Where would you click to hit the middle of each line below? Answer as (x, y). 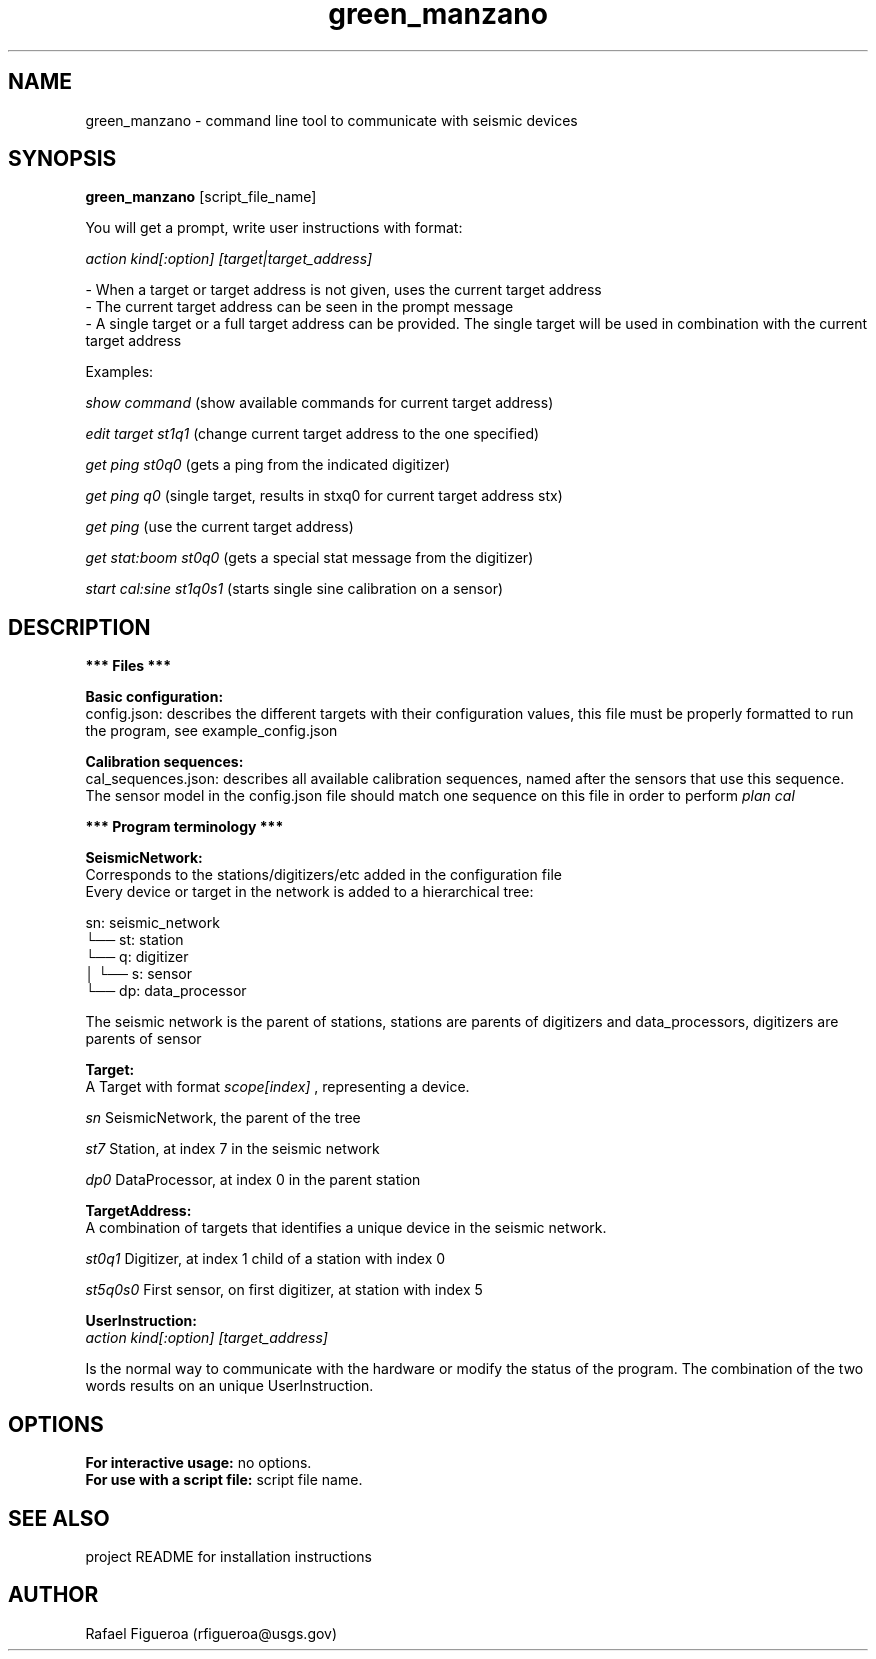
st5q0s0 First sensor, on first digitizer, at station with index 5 (284, 1290)
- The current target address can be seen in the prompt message (299, 307)
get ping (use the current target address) (219, 527)
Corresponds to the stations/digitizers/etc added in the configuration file (323, 875)
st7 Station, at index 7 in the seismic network (232, 1149)
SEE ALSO (59, 1518)
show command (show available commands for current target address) (319, 403)
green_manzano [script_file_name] (201, 197)
